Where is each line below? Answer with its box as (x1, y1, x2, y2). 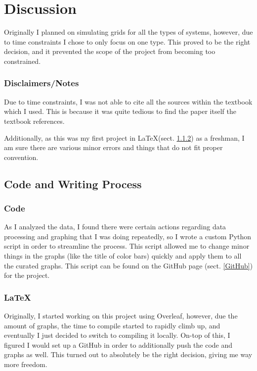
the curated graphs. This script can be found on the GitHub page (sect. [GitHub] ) (4, 260, 253, 270)
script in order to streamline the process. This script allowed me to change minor (4, 241, 250, 251)
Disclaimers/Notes (4, 77, 79, 89)
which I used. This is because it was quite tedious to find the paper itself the (4, 106, 236, 116)
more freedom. (4, 359, 47, 370)
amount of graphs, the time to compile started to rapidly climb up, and (4, 320, 220, 330)
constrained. (4, 55, 41, 66)
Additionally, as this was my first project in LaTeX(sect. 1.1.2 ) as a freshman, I (4, 132, 245, 143)
